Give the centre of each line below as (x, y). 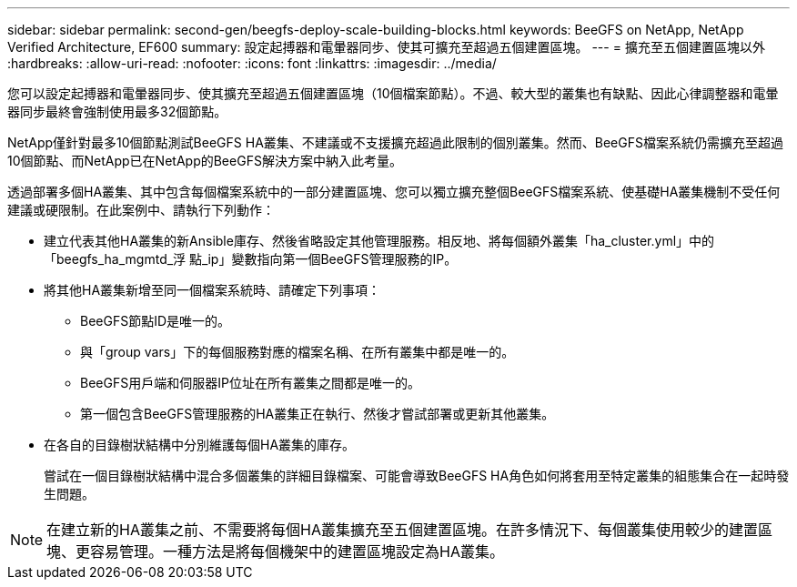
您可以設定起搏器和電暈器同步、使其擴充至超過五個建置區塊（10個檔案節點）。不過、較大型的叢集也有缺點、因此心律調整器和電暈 (393, 93)
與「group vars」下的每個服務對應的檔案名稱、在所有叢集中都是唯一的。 (298, 352)
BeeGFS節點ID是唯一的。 (156, 321)
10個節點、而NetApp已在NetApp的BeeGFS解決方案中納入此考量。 (205, 161)
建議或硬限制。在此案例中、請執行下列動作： (141, 210)
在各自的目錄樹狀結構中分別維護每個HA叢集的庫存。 (200, 445)
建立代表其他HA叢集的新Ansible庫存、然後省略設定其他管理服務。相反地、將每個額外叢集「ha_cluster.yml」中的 (379, 241)
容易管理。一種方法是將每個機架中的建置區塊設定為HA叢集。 (297, 552)
